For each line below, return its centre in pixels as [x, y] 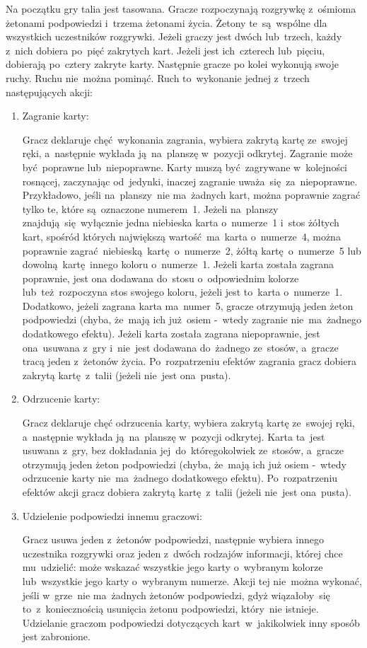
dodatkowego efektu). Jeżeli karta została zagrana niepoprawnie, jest [171, 334]
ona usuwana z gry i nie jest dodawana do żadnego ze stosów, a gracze [180, 347]
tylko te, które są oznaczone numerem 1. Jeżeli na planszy [150, 208]
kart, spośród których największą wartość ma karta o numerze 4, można [181, 236]
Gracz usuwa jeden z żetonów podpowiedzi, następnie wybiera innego [173, 539]
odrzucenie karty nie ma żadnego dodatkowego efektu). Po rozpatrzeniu [180, 478]
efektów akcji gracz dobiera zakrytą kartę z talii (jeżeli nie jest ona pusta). [187, 492]
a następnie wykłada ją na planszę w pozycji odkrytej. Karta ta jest [174, 436]
